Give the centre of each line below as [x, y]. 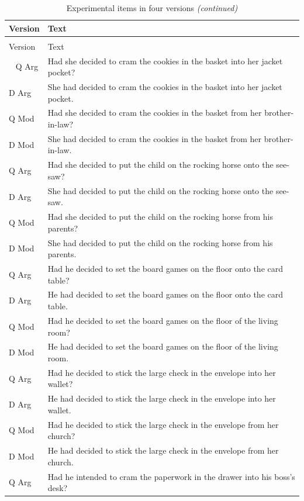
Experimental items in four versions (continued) [152, 8]
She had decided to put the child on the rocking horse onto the [160, 190]
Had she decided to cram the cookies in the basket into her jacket [165, 61]
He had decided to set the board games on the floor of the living [163, 346]
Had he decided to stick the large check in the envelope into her [162, 372]
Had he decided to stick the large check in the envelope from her [163, 424]
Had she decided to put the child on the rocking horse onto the [160, 165]
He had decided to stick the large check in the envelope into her [162, 398]
